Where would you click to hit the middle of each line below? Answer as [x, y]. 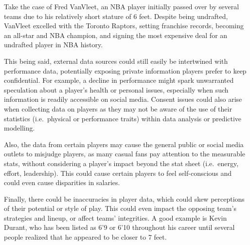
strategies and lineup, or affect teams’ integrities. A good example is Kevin [116, 217]
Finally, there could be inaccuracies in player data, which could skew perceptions [124, 198]
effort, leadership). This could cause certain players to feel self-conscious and [118, 173]
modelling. [19, 128]
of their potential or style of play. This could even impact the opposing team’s [120, 208]
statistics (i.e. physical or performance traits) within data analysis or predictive [123, 118]
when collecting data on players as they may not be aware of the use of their [118, 108]
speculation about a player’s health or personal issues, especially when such [116, 89]
